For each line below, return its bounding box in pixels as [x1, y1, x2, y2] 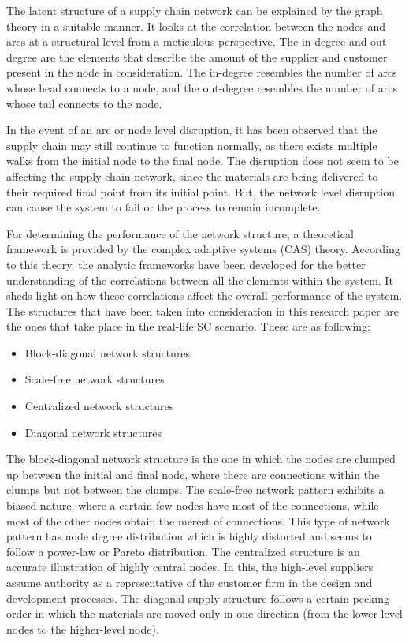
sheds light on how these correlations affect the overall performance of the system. [6, 287, 403, 304]
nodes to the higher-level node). [6, 620, 159, 637]
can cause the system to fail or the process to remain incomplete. [6, 199, 321, 215]
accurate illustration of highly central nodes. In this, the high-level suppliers [6, 559, 374, 575]
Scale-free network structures [24, 371, 165, 387]
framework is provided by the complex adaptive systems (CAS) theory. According [6, 241, 400, 257]
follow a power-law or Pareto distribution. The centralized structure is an [6, 543, 360, 559]
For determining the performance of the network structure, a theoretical [6, 225, 354, 241]
